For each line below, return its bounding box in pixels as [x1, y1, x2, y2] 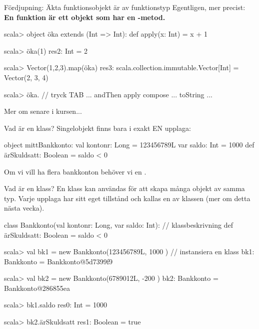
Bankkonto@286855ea [4, 282, 70, 293]
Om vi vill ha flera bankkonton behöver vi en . [4, 166, 146, 177]
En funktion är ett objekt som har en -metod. [4, 12, 165, 22]
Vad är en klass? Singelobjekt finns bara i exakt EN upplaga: [4, 122, 191, 133]
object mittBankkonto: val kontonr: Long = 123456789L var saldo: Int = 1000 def [4, 139, 254, 150]
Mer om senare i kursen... [4, 106, 82, 116]
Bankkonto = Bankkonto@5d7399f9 [4, 256, 113, 266]
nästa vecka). [4, 203, 44, 213]
